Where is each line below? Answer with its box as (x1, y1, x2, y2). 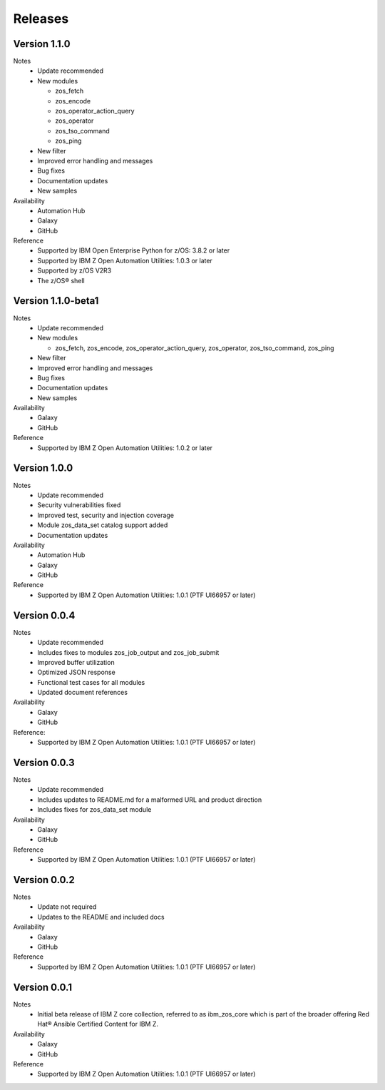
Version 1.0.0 (13, 462, 73, 474)
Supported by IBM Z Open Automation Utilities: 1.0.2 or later (37, 443, 213, 452)
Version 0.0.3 (13, 756, 75, 768)
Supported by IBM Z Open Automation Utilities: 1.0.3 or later (37, 256, 213, 265)
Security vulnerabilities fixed (37, 501, 121, 509)
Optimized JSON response (37, 668, 115, 677)
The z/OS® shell (37, 276, 85, 285)
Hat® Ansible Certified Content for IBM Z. (37, 1020, 158, 1029)
